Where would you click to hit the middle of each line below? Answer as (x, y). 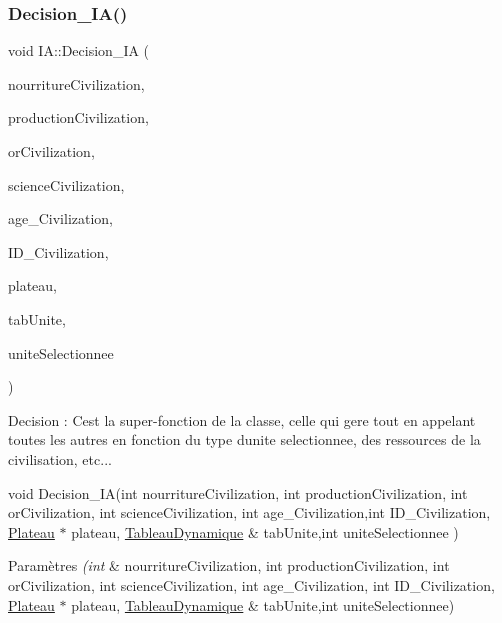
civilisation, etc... (60, 458)
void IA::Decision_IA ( (79, 50)
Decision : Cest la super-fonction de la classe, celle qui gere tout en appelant (242, 419)
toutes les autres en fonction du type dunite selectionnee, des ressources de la (244, 439)
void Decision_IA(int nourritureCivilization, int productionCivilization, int (238, 492)
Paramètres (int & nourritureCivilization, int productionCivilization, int (229, 565)
